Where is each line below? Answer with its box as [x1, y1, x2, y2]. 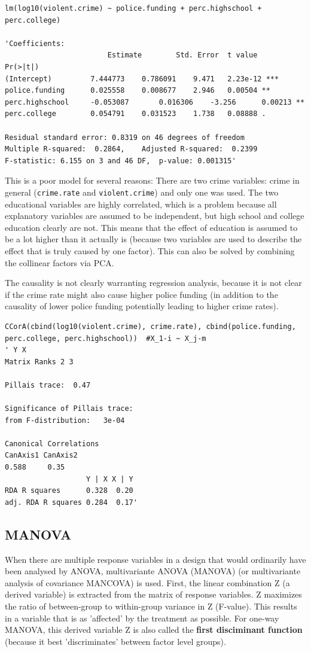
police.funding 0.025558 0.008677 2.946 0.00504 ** [5, 86, 270, 95]
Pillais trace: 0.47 [5, 380, 91, 389]
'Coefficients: [5, 39, 65, 48]
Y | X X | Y [86, 474, 133, 483]
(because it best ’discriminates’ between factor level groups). [5, 635, 226, 647]
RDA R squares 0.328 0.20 [5, 486, 133, 495]
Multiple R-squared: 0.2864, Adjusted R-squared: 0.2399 [5, 145, 258, 154]
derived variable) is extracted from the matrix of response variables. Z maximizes [5, 588, 302, 601]
